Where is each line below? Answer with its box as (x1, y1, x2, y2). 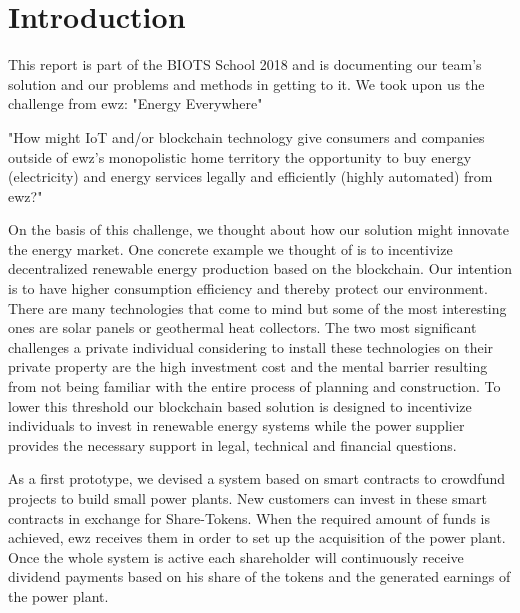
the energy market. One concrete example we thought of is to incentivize (8, 238, 453, 259)
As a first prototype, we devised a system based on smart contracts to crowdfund (8, 468, 505, 489)
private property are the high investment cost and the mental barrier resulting (8, 356, 488, 377)
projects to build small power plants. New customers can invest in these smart (8, 488, 488, 508)
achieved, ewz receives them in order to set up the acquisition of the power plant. (8, 527, 506, 548)
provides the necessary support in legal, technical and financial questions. (8, 434, 457, 455)
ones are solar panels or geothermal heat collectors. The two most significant (8, 317, 477, 338)
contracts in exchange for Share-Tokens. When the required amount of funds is (8, 507, 490, 528)
